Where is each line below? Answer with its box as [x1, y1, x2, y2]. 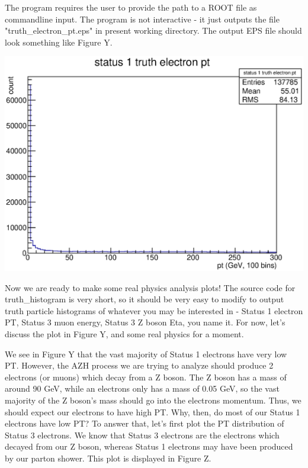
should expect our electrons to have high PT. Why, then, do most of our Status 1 [5, 405, 300, 418]
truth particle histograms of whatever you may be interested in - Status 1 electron [5, 304, 303, 317]
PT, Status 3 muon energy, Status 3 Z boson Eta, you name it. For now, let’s [5, 316, 285, 328]
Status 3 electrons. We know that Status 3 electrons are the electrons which [5, 428, 280, 441]
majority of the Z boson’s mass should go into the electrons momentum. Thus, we [5, 394, 301, 406]
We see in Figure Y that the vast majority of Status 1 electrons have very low [5, 347, 287, 360]
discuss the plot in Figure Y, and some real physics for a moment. [5, 328, 244, 340]
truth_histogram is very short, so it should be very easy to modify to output [5, 293, 284, 305]
